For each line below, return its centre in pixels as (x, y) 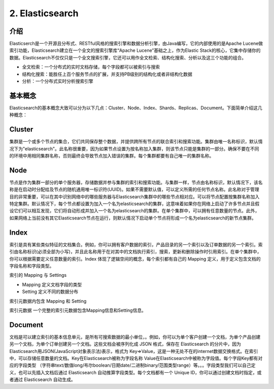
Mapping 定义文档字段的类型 (52, 284)
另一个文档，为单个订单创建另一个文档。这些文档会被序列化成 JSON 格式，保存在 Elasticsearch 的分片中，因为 (125, 344)
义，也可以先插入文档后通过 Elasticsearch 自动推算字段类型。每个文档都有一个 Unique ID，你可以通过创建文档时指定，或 (135, 372)
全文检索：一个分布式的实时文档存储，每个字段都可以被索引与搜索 (91, 67)
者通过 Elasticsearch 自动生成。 (42, 380)
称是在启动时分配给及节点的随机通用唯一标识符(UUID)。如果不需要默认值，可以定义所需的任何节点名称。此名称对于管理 (134, 189)
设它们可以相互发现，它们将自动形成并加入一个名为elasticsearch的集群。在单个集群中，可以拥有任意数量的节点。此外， (134, 211)
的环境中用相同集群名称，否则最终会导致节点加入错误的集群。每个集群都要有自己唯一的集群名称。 (112, 156)
